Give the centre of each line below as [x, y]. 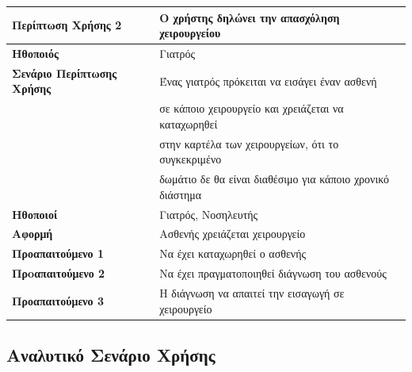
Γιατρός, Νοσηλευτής [209, 214]
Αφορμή [32, 234]
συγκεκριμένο [191, 159]
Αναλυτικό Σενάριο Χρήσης [111, 354]
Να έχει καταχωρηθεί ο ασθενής [233, 253]
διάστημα [181, 194]
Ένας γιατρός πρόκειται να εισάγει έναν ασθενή [268, 81]
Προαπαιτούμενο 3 [58, 300]
